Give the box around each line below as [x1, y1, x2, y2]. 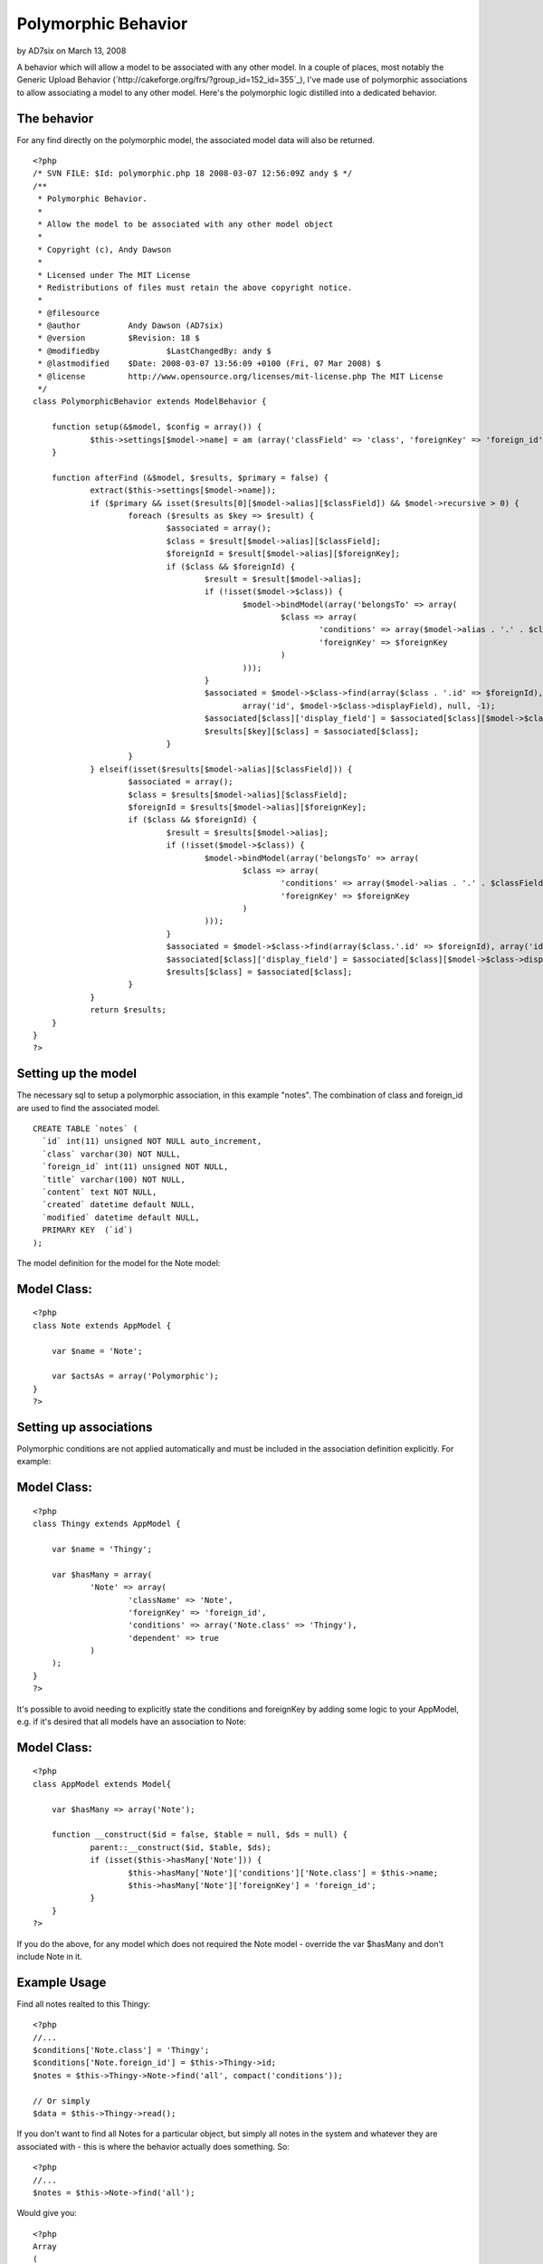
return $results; [90, 1005, 167, 1015]
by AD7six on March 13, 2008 [16, 45, 127, 56]
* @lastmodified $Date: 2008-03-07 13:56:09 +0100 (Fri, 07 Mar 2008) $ [37, 359, 382, 369]
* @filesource [37, 308, 100, 318]
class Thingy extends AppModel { [33, 1519, 181, 1530]
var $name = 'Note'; [51, 1346, 143, 1356]
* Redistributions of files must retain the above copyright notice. [37, 282, 353, 293]
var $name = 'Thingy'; [51, 1544, 153, 1554]
